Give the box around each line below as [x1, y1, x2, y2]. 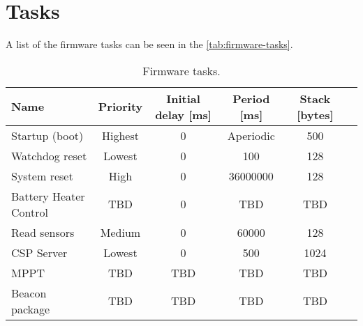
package [11, 300, 50, 317]
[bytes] [297, 106, 334, 123]
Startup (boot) [11, 127, 84, 143]
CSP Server [11, 244, 68, 261]
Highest [102, 127, 139, 143]
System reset [11, 167, 73, 184]
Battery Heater [11, 187, 85, 204]
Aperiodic [227, 127, 275, 143]
